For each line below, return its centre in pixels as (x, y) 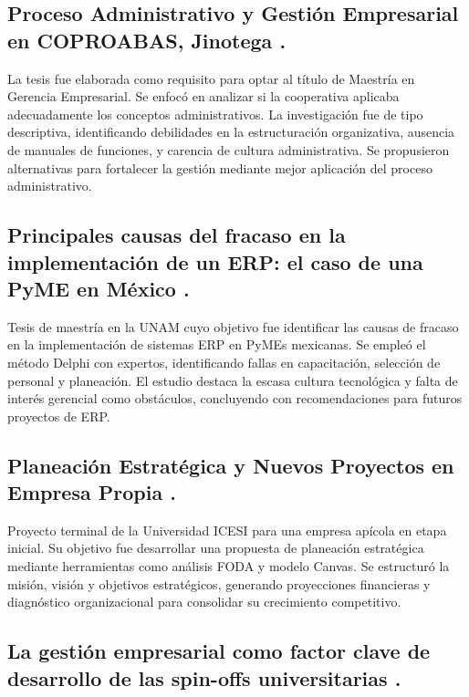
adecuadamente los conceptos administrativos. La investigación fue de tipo (215, 114)
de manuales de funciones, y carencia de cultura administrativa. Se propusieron (229, 149)
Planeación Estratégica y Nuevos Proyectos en (231, 465)
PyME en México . (99, 288)
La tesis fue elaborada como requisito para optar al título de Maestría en (211, 78)
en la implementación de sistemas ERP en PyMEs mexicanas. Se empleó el (217, 344)
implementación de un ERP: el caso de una (215, 261)
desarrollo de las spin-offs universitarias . (204, 677)
